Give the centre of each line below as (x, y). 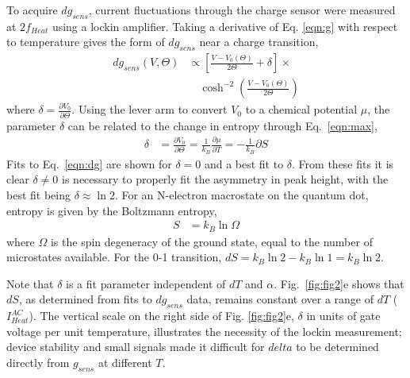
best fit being (38, 194)
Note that (30, 283)
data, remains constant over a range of (280, 299)
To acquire (32, 10)
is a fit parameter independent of (146, 283)
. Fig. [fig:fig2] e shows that (339, 283)
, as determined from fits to (85, 299)
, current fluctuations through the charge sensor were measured (242, 10)
